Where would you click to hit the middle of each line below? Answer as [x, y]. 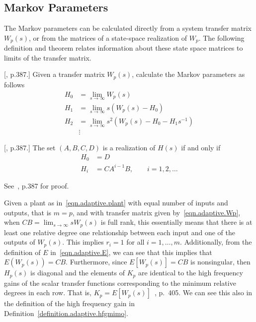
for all [135, 242]
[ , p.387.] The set [30, 148]
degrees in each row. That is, [48, 292]
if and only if [201, 148]
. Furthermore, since [96, 262]
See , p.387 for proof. [37, 186]
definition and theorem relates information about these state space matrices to [124, 48]
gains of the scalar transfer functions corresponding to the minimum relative [120, 283]
